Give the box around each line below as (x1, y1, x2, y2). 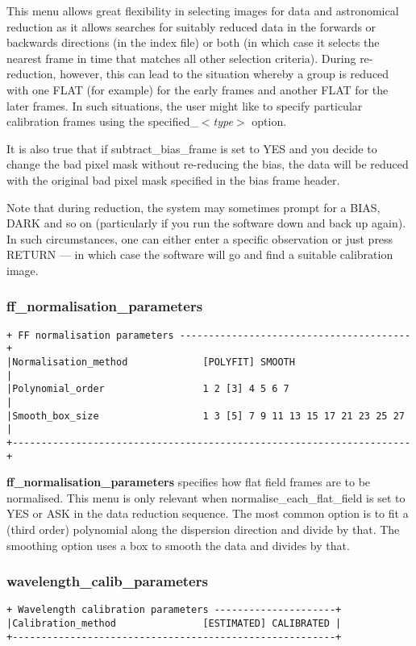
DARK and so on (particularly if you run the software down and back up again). (6, 215, 406, 231)
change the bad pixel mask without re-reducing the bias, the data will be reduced (6, 156, 409, 173)
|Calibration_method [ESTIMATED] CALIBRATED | (6, 618, 342, 630)
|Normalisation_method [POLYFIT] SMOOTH (6, 356, 295, 369)
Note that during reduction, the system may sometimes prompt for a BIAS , (6, 198, 381, 215)
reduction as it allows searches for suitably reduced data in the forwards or (6, 18, 376, 35)
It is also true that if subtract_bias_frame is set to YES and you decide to (6, 140, 377, 156)
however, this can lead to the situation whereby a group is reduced (60, 65, 389, 82)
